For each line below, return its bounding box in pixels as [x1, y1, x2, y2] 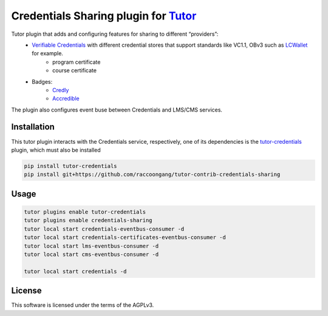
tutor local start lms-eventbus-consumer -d [24, 243, 159, 249]
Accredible [52, 95, 80, 103]
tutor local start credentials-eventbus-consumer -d [24, 225, 185, 232]
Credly [52, 86, 69, 93]
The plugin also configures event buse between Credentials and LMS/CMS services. [11, 106, 223, 113]
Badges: [32, 78, 53, 85]
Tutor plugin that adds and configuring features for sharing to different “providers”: [11, 30, 219, 38]
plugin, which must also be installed [11, 146, 101, 153]
